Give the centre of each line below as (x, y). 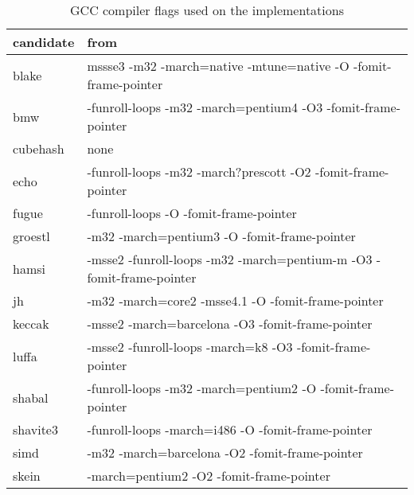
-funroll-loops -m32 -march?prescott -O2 (199, 171)
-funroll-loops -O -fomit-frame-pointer (192, 213)
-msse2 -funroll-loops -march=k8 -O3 (190, 347)
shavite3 (35, 429)
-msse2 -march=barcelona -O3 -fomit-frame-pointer (230, 324)
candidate (44, 42)
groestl (31, 236)
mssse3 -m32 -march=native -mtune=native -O (218, 66)
